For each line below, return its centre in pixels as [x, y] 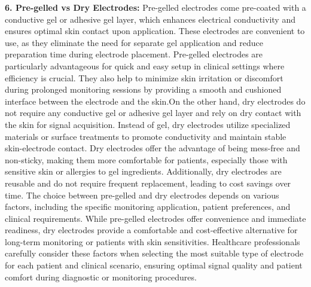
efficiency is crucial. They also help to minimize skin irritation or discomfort [144, 77]
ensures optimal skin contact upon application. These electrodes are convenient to [155, 31]
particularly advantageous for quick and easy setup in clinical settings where [145, 65]
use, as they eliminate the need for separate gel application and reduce [134, 42]
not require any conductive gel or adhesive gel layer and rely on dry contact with [153, 113]
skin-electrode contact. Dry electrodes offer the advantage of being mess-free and [153, 148]
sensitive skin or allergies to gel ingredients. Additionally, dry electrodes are [143, 171]
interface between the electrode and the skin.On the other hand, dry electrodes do [155, 101]
